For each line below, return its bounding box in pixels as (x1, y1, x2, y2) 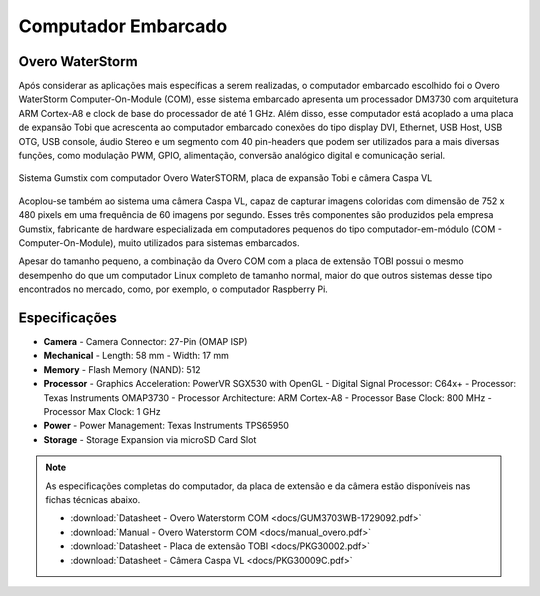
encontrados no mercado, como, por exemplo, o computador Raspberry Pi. (18, 283, 329, 295)
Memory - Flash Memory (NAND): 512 (43, 363, 201, 375)
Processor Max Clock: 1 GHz (43, 406, 161, 417)
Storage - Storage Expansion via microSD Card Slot (43, 433, 257, 445)
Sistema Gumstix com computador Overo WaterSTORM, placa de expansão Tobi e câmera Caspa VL (18, 172, 433, 184)
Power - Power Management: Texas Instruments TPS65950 (43, 420, 290, 432)
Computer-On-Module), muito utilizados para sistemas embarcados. (18, 236, 300, 249)
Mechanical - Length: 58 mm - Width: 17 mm (43, 350, 229, 362)
